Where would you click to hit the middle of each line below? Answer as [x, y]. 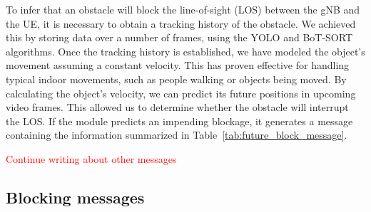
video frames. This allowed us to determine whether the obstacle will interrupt [177, 107]
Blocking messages [75, 197]
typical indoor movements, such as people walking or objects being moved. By [176, 79]
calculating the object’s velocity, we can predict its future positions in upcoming [181, 93]
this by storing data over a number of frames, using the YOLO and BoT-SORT [179, 37]
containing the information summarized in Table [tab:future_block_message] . [177, 135]
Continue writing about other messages [91, 158]
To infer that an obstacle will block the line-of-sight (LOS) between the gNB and [183, 9]
